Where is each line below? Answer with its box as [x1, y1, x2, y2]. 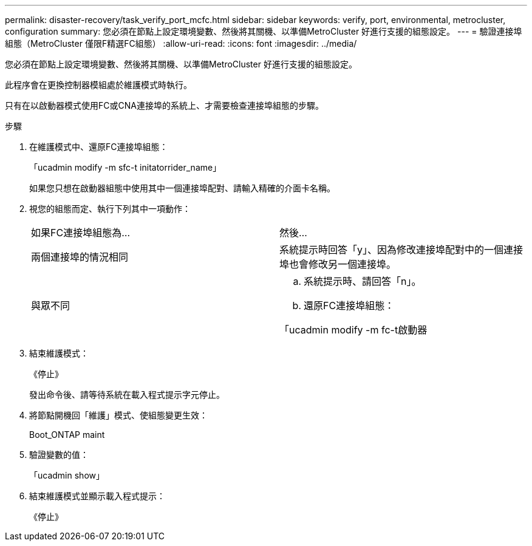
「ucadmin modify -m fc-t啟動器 [279, 324, 428, 336]
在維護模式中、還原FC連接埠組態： [29, 142, 168, 152]
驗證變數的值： [29, 449, 89, 460]
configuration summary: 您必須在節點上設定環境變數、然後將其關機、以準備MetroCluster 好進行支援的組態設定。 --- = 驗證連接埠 [5, 26, 522, 36]
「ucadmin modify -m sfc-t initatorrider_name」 [29, 162, 222, 172]
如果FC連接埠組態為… [31, 227, 130, 239]
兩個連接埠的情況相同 [31, 251, 129, 263]
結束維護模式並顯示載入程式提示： [29, 491, 165, 501]
